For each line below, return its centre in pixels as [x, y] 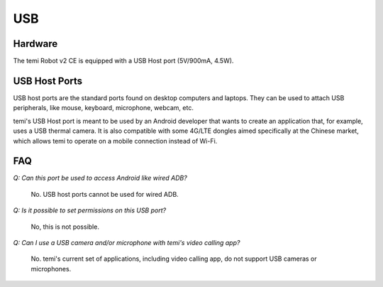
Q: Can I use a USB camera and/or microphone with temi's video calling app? [127, 243]
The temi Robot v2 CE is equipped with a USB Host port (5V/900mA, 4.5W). [123, 61]
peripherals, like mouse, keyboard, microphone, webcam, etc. [104, 108]
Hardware [35, 44]
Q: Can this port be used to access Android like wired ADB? [100, 178]
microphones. [51, 269]
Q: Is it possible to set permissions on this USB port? [90, 210]
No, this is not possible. [65, 227]
